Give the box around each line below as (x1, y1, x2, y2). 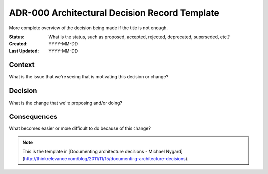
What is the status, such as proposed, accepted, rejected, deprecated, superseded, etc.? (48, 34, 230, 40)
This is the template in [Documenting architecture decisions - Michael (22, 149, 165, 155)
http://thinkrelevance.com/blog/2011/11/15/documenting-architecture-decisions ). (24, 155, 189, 161)
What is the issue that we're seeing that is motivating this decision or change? (9, 73, 169, 79)
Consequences (9, 113, 58, 121)
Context (9, 60, 35, 69)
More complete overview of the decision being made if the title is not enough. (9, 25, 168, 31)
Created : (9, 41, 28, 47)
